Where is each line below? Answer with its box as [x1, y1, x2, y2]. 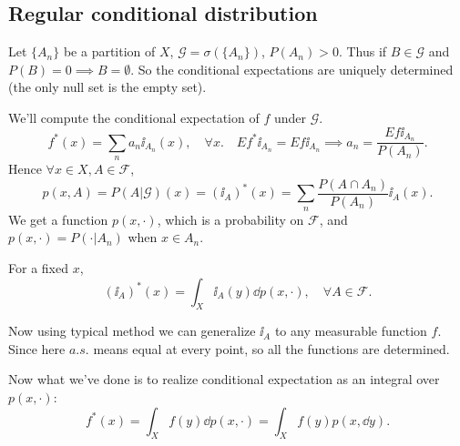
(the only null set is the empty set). [8, 77, 207, 96]
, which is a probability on [157, 209, 304, 228]
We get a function [8, 209, 108, 228]
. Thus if [338, 42, 387, 61]
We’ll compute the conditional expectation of [8, 107, 260, 127]
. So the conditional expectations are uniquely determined [130, 59, 454, 78]
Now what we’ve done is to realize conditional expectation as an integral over [8, 370, 440, 389]
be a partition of [63, 42, 156, 61]
